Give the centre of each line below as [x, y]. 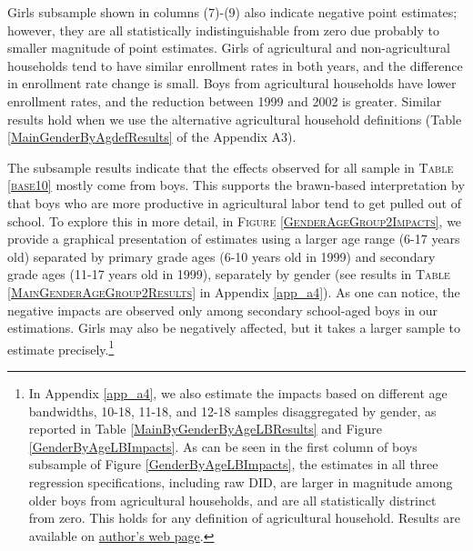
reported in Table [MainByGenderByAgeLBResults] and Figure [205, 429]
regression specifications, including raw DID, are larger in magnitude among [241, 481]
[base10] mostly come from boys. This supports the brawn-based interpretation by [236, 185]
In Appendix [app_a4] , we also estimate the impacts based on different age [238, 392]
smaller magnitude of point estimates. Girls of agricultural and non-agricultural [229, 48]
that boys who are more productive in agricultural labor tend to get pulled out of [234, 202]
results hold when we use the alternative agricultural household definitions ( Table [235, 119]
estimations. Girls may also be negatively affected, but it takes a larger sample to [234, 328]
